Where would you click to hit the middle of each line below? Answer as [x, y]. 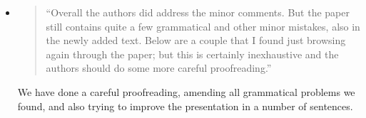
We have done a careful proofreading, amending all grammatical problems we [186, 91]
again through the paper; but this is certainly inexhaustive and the [192, 54]
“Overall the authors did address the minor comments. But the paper [198, 12]
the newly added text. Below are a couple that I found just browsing [196, 40]
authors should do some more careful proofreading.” [159, 68]
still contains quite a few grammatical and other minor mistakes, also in [203, 26]
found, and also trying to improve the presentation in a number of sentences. [185, 106]
